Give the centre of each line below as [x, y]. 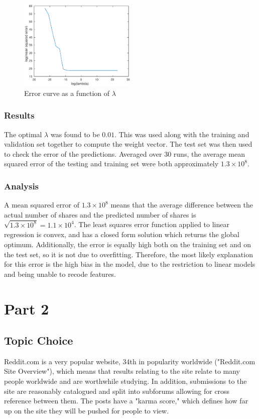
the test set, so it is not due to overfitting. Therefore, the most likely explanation [128, 254]
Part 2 [27, 308]
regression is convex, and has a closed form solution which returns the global [122, 234]
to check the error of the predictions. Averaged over [83, 153]
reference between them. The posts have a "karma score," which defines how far [126, 401]
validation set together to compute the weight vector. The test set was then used [128, 144]
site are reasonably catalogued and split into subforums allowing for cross [117, 391]
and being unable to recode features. [60, 274]
